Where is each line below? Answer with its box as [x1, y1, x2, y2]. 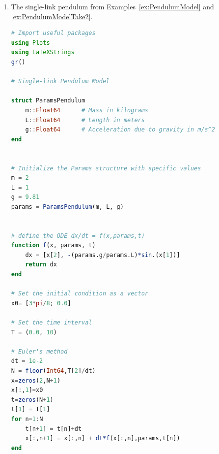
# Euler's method [11, 348, 68, 355]
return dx [25, 261, 57, 268]
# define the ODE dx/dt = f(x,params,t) [11, 232, 145, 239]
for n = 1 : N [11, 415, 43, 422]
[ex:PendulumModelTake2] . [11, 11, 93, 21]
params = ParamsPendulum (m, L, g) [11, 203, 124, 210]
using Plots [11, 39, 50, 46]
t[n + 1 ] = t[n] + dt [25, 425, 82, 432]
